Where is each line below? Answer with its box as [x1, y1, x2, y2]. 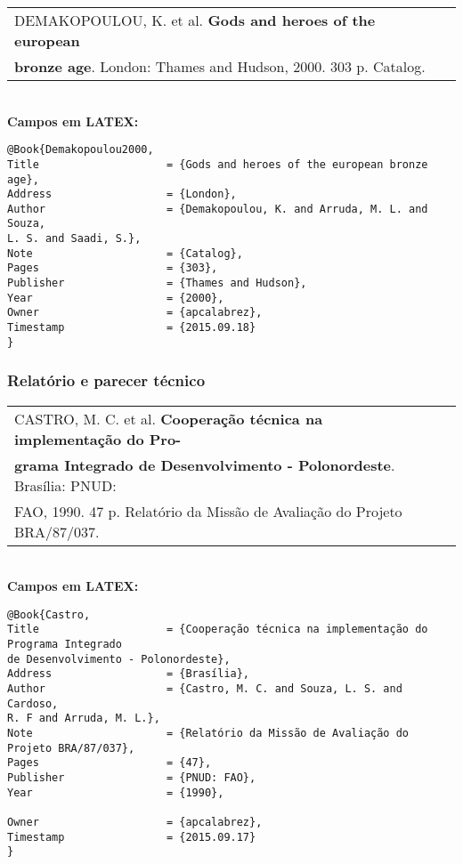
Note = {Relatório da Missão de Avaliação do [7, 727, 410, 740]
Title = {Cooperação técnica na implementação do [7, 623, 428, 636]
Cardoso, [7, 697, 59, 710]
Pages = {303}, [7, 262, 218, 275]
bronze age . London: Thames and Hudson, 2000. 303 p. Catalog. [14, 56, 426, 77]
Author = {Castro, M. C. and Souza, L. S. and [7, 682, 402, 696]
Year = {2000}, [7, 291, 224, 304]
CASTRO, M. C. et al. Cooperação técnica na [14, 408, 323, 429]
